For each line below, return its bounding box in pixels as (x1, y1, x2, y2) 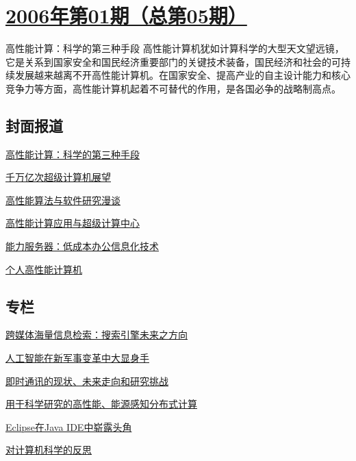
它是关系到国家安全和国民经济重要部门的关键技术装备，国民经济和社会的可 (5, 54, 341, 68)
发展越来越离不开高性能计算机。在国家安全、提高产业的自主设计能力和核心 (14, 68, 351, 82)
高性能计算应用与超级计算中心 (5, 216, 140, 230)
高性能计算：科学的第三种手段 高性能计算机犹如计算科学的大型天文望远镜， (5, 41, 344, 55)
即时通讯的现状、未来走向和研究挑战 (5, 373, 168, 388)
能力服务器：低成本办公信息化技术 (5, 239, 159, 253)
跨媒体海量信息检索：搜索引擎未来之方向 (5, 327, 188, 342)
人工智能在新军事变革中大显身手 (5, 351, 149, 365)
